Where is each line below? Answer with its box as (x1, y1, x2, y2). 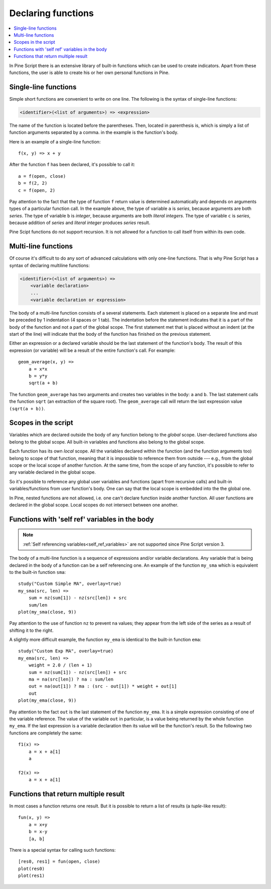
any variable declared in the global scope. (9, 469, 96, 475)
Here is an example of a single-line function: (9, 138, 101, 144)
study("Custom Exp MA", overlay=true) (18, 648, 114, 654)
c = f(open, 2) (18, 187, 56, 193)
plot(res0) (18, 866, 45, 871)
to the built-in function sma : (9, 569, 66, 575)
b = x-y (28, 829, 48, 835)
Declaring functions (9, 8, 94, 19)
